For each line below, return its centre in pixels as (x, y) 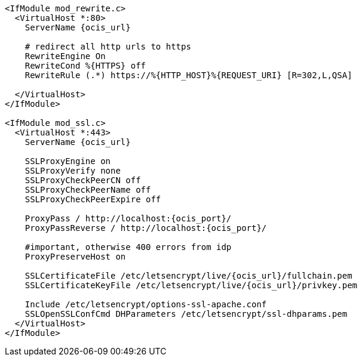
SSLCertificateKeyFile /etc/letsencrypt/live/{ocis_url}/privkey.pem (191, 285)
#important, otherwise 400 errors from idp (128, 247)
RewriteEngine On (65, 56)
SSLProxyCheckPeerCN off (83, 180)
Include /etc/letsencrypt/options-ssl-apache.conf (146, 304)
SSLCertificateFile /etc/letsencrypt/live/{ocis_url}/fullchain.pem (188, 276)
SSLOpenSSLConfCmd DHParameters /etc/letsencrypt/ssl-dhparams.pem (186, 314)
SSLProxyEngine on (68, 161)
